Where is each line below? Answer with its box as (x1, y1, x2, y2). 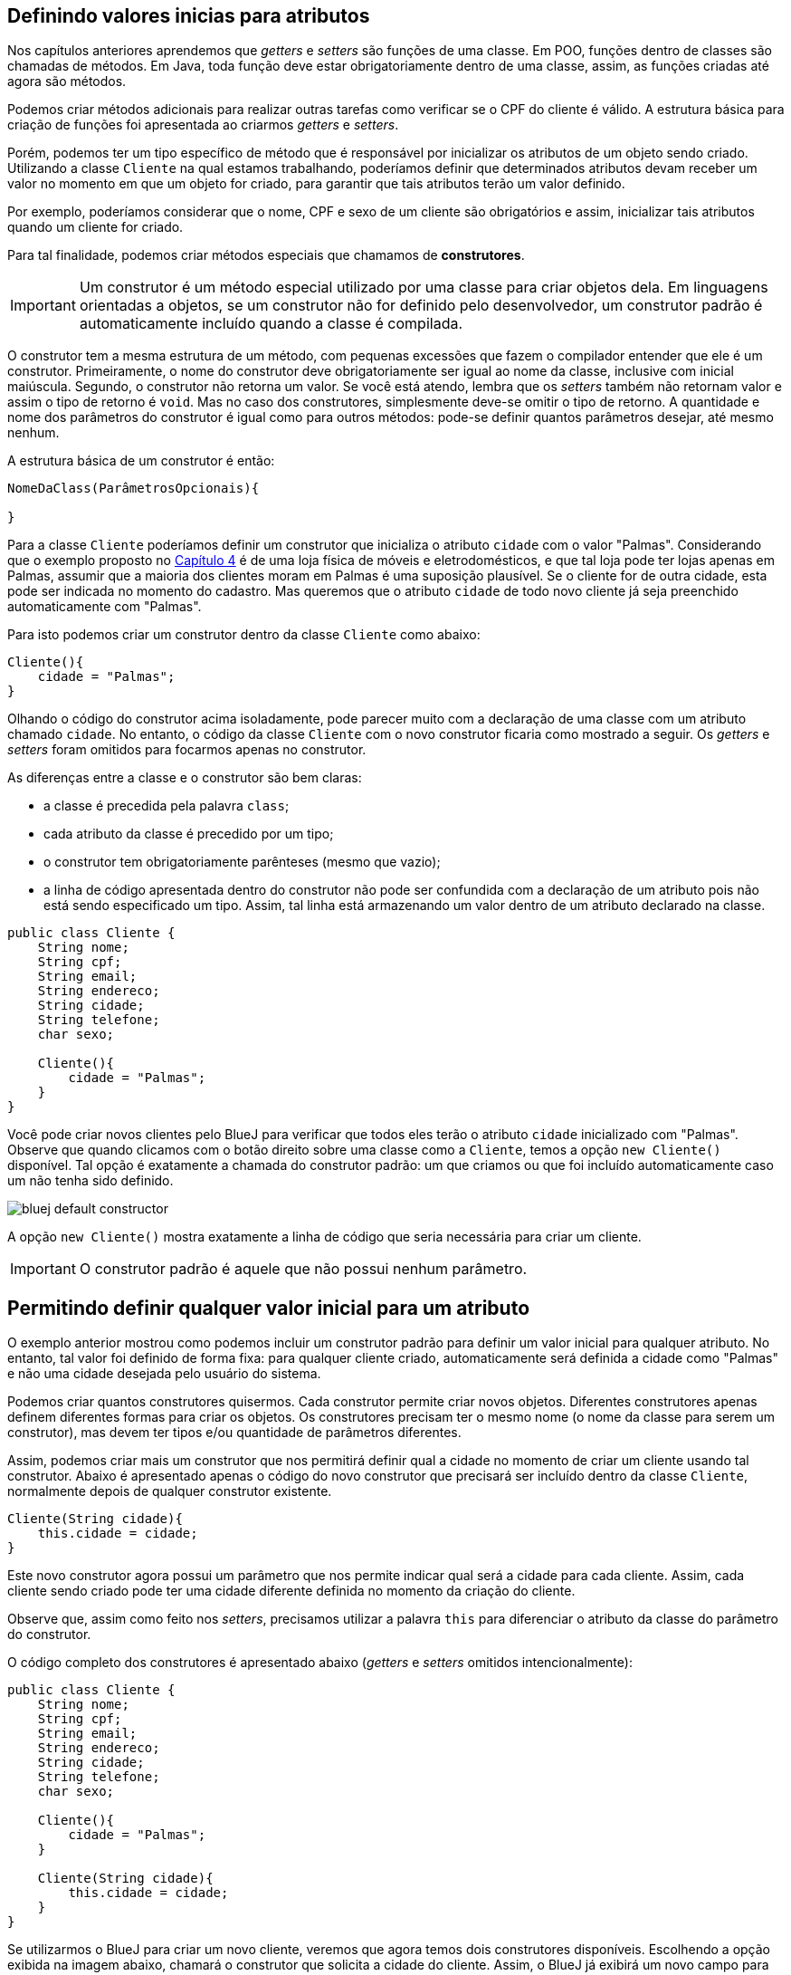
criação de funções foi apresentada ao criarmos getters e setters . (7, 117, 399, 133)
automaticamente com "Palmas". (7, 599, 202, 615)
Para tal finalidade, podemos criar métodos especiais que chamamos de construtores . (7, 247, 525, 264)
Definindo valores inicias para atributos (7, 5, 370, 27)
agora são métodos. (7, 73, 127, 90)
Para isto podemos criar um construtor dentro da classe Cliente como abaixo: (7, 627, 481, 643)
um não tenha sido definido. (7, 1173, 174, 1189)
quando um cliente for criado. (7, 219, 184, 235)
